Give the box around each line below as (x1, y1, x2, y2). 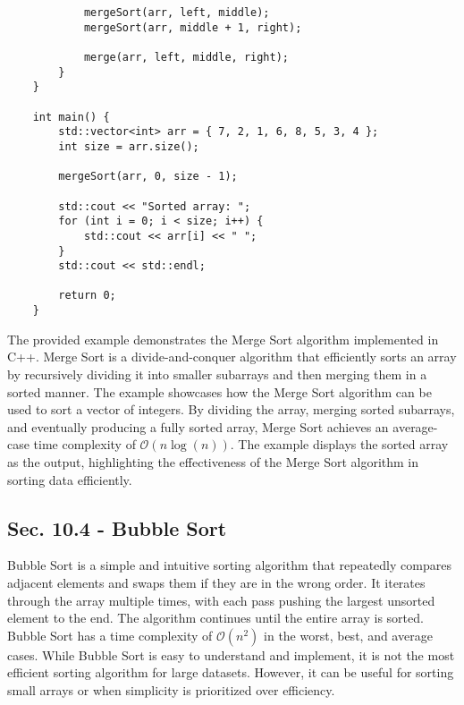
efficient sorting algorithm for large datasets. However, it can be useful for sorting (7, 663, 454, 682)
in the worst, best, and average (264, 625, 433, 644)
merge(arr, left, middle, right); (83, 50, 289, 64)
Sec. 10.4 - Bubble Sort (7, 514, 227, 541)
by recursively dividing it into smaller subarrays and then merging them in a (7, 364, 427, 383)
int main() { (32, 110, 110, 123)
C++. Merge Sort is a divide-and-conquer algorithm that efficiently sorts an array (7, 347, 457, 366)
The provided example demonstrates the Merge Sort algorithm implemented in (7, 329, 439, 348)
